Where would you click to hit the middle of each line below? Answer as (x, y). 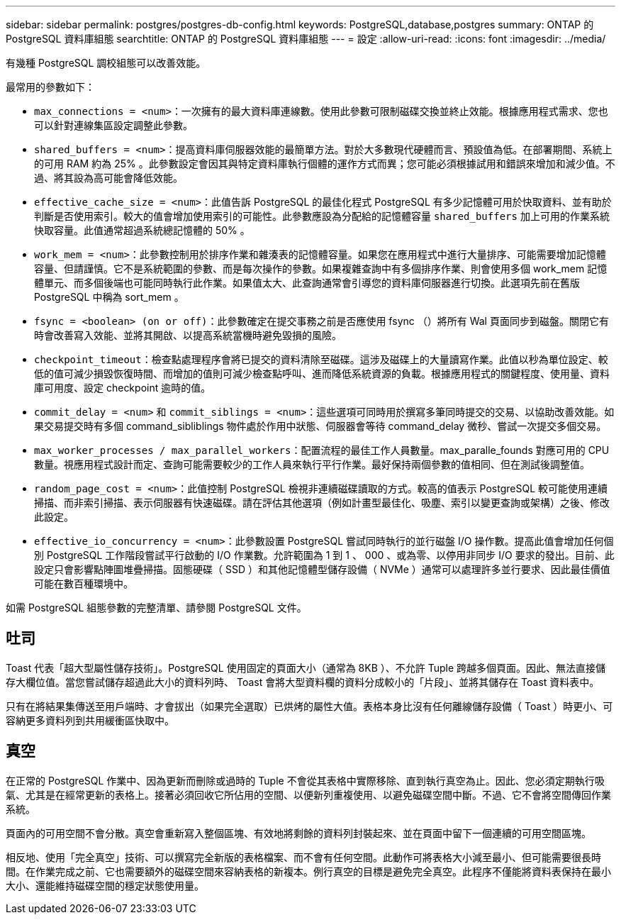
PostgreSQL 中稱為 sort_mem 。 (109, 297)
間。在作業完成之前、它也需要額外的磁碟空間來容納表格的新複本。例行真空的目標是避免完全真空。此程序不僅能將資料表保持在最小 (308, 871)
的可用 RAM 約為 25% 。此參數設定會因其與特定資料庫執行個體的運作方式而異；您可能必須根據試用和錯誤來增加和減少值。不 (325, 164)
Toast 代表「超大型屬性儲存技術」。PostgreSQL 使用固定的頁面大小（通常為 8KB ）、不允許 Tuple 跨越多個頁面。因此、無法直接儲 (306, 667)
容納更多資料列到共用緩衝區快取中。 (90, 720)
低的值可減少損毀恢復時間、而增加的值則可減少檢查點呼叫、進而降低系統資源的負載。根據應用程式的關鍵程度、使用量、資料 (322, 373)
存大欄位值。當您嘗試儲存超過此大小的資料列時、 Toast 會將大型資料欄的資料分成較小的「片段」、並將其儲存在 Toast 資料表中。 (303, 682)
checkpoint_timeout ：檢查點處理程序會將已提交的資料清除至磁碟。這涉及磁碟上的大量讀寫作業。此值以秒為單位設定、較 (321, 359)
